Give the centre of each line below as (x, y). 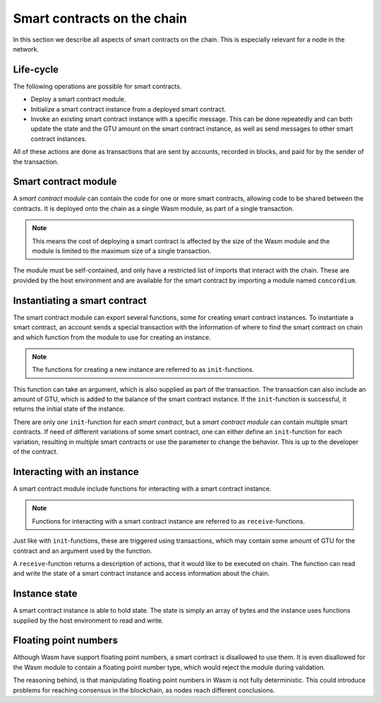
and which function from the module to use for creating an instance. (112, 337)
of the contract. (36, 452)
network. (26, 49)
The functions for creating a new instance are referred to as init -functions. (143, 370)
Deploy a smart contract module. (78, 100)
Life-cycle (36, 70)
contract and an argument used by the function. (83, 551)
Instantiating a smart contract (80, 300)
